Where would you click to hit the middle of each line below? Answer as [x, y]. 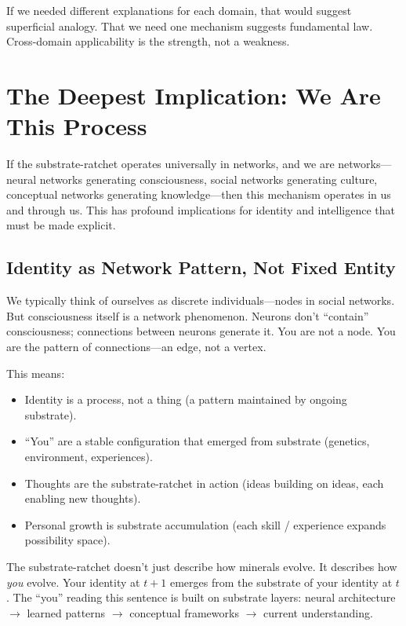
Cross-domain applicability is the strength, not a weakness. [148, 41]
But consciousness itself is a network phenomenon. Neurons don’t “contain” [188, 315]
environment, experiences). [89, 457]
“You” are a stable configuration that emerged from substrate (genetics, [197, 441]
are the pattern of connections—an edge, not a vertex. [136, 347]
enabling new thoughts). [83, 498]
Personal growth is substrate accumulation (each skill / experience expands [205, 524]
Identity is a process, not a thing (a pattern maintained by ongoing [186, 399]
